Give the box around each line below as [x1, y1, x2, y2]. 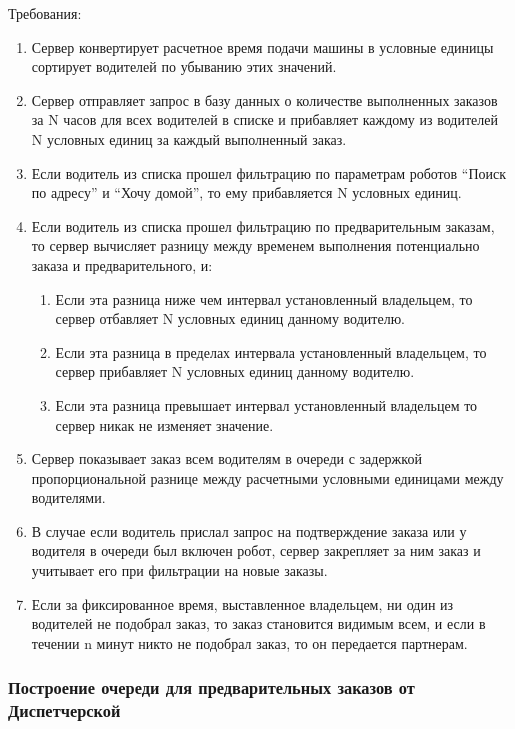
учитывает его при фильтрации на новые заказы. [31, 560, 328, 581]
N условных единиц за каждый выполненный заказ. [31, 128, 347, 149]
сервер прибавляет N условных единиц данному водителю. [55, 361, 415, 382]
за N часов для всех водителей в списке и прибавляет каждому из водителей [31, 109, 498, 130]
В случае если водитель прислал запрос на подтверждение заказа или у [31, 520, 467, 541]
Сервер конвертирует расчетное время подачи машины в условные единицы [31, 36, 494, 57]
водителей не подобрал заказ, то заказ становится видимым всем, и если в [31, 613, 486, 634]
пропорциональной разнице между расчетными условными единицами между [31, 467, 504, 488]
